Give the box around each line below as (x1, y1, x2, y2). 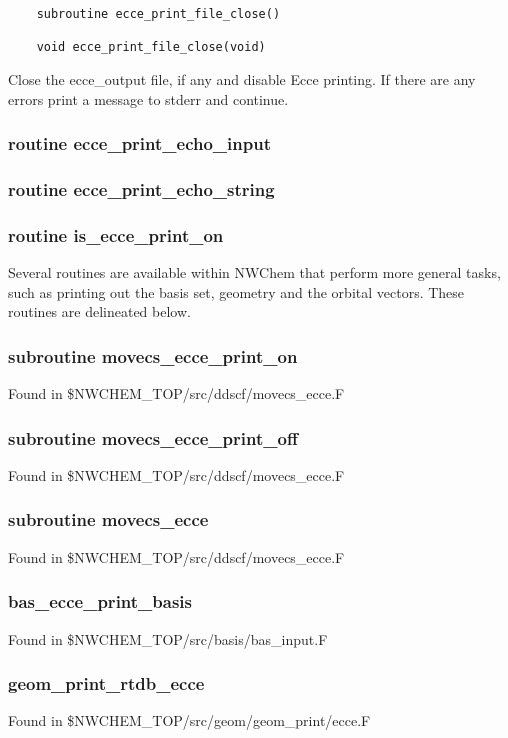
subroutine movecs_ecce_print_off (8, 425, 298, 450)
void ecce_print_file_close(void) (36, 40, 266, 55)
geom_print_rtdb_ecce (8, 671, 205, 696)
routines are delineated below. (8, 301, 191, 322)
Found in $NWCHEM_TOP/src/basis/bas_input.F (8, 628, 328, 649)
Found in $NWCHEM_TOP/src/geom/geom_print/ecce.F (8, 710, 371, 731)
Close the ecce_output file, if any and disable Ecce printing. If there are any (8, 68, 476, 89)
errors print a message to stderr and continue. (8, 88, 289, 109)
